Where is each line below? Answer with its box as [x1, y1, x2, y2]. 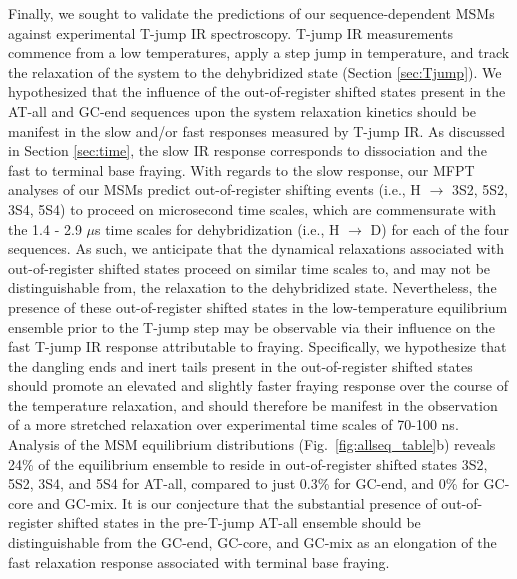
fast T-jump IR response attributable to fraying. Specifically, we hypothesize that [8, 336, 507, 357]
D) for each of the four [370, 218, 509, 239]
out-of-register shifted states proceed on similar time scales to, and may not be [8, 257, 491, 278]
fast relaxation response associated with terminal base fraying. [8, 551, 390, 572]
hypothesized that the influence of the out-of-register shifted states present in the [8, 81, 506, 102]
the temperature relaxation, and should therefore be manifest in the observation [8, 394, 498, 415]
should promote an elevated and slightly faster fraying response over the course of [8, 375, 509, 396]
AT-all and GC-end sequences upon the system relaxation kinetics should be [8, 100, 477, 121]
